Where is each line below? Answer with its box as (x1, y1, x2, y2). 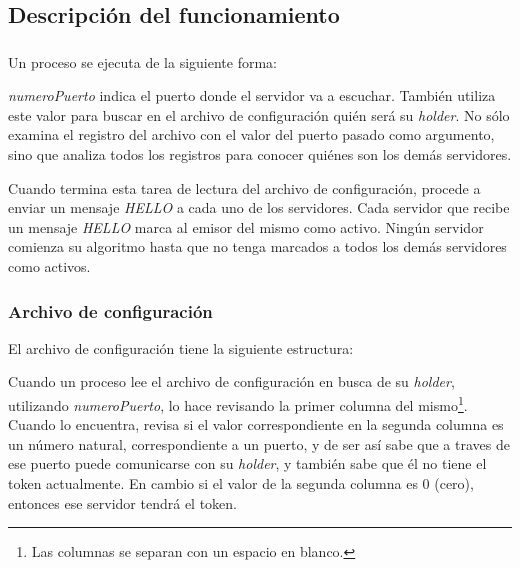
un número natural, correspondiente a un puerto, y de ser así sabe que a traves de (8, 433, 510, 454)
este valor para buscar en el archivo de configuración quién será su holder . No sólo (8, 104, 510, 125)
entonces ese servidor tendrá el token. (8, 492, 237, 513)
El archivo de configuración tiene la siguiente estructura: (8, 337, 354, 358)
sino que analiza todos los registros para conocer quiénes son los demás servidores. (8, 144, 512, 165)
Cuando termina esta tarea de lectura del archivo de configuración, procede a (8, 177, 481, 198)
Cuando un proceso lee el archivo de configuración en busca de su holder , (8, 371, 455, 392)
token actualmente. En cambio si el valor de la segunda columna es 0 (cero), (8, 473, 474, 494)
